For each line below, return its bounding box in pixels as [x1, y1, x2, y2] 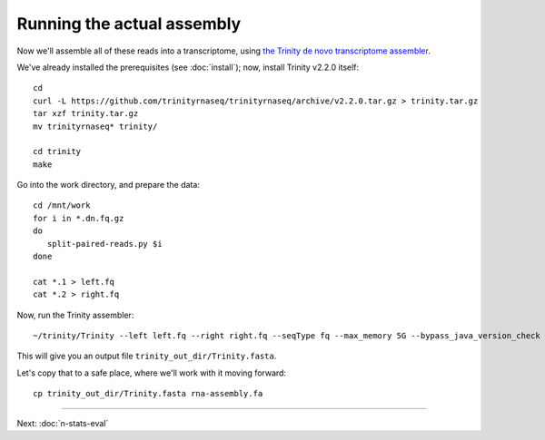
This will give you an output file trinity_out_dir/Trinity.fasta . [16, 350, 277, 362]
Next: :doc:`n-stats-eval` [16, 417, 109, 428]
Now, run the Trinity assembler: [16, 309, 134, 320]
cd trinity [33, 146, 82, 157]
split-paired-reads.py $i [46, 239, 163, 249]
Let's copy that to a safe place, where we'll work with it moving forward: [16, 367, 286, 378]
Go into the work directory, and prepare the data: [16, 180, 200, 191]
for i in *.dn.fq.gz [33, 213, 124, 223]
